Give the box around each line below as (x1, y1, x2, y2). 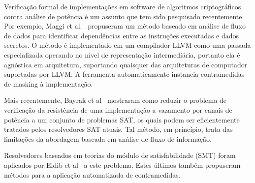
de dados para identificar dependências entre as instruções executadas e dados (4, 30, 239, 40)
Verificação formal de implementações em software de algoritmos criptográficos (4, 1, 241, 11)
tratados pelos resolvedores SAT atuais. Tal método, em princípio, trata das (4, 124, 233, 134)
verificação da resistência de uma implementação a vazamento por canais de (4, 104, 232, 115)
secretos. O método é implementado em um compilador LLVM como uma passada (4, 40, 251, 50)
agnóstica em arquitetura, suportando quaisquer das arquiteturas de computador (4, 59, 248, 69)
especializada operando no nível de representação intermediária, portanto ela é (4, 49, 240, 60)
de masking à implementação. (4, 78, 93, 89)
